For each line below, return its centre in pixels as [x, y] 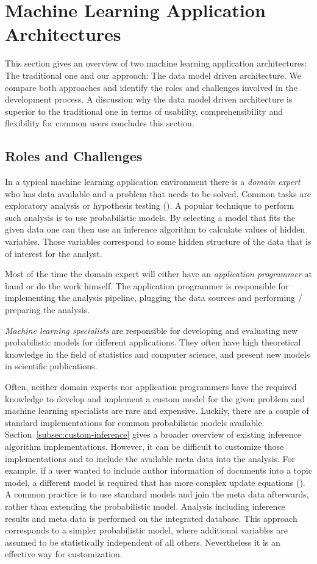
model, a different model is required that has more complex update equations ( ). [155, 482]
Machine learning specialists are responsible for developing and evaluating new [151, 330]
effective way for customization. [64, 554]
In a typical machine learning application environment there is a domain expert [153, 182]
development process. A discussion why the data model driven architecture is [149, 99]
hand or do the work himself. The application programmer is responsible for [147, 285]
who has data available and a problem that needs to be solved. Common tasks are [158, 193]
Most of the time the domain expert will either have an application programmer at [158, 274]
